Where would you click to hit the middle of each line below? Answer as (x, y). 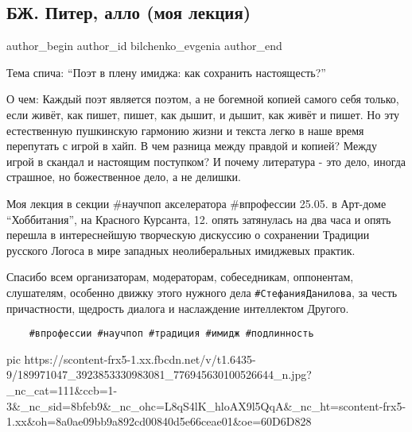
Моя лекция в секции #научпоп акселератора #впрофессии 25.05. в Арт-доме (196, 203)
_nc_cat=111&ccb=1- (62, 390)
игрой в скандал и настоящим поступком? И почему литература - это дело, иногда (206, 161)
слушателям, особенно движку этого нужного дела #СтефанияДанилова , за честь (202, 292)
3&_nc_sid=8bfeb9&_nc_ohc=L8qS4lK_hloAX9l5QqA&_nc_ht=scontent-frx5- (206, 405)
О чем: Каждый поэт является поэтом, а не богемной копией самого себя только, (203, 99)
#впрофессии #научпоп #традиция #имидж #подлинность (171, 334)
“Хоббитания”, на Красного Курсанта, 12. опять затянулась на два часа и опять (199, 219)
